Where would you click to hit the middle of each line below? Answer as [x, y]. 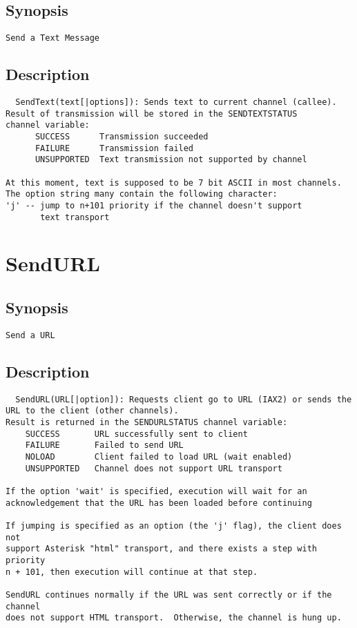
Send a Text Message [53, 38]
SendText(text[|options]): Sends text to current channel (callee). [176, 102]
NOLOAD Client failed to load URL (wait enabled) [159, 457]
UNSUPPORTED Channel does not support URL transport [154, 468]
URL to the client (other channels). [92, 411]
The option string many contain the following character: [142, 194]
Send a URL [30, 335]
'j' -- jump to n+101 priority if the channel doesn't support [154, 205]
